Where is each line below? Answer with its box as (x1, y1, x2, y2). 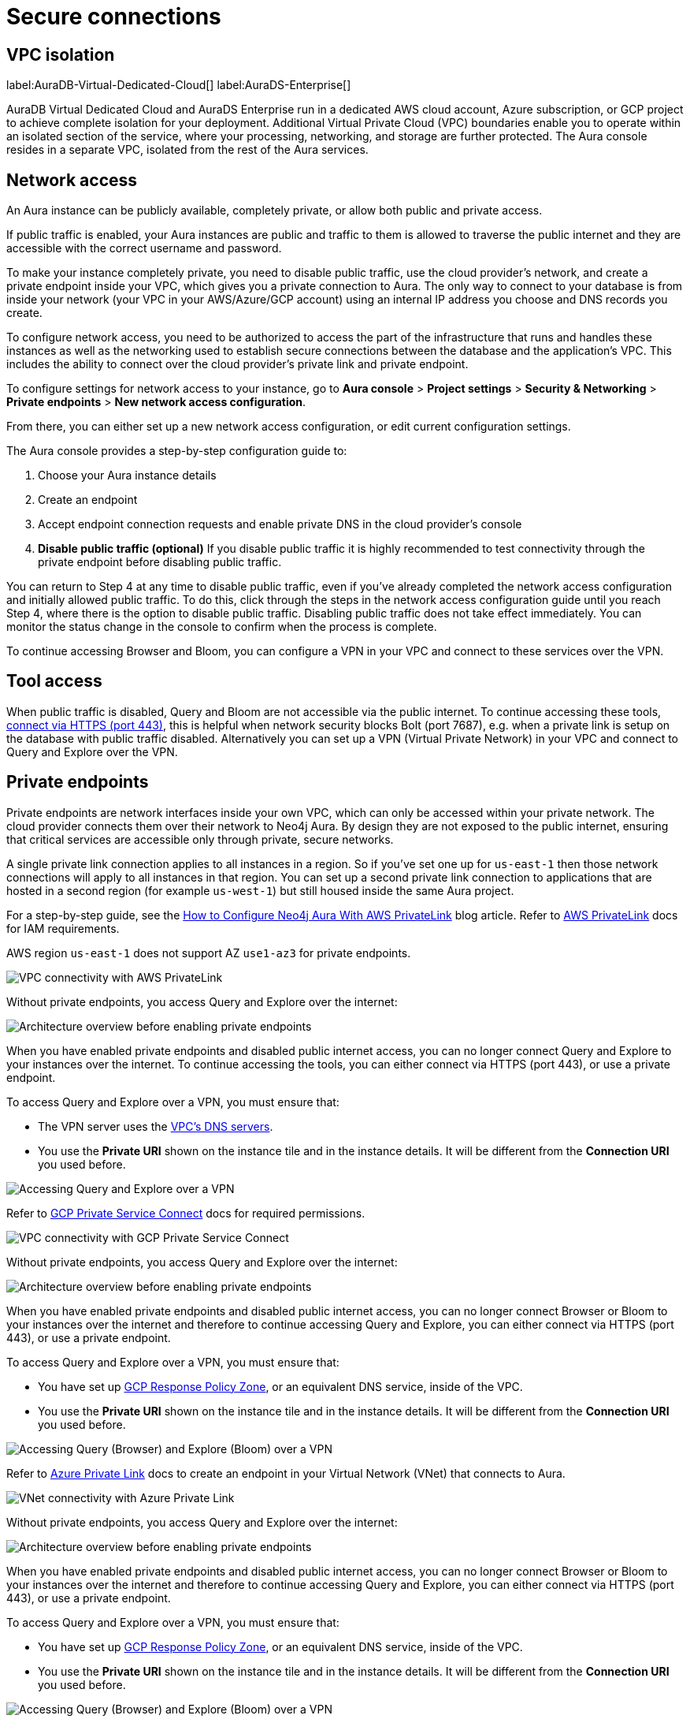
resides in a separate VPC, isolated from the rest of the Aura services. (6, 143, 369, 157)
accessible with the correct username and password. (6, 241, 282, 255)
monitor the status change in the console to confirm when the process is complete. (6, 620, 437, 634)
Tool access (6, 671, 102, 692)
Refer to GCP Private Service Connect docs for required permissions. (6, 1206, 365, 1220)
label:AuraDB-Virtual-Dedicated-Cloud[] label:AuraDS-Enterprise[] (6, 78, 351, 92)
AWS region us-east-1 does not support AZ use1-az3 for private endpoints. (6, 945, 411, 960)
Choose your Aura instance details (38, 468, 217, 483)
